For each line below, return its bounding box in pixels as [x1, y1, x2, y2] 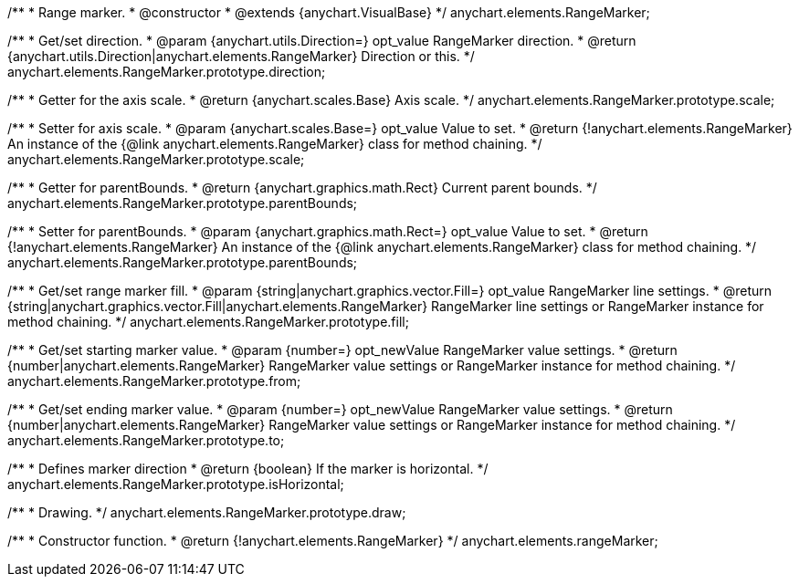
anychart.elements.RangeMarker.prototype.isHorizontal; [7, 476, 344, 492]
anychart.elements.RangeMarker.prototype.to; [7, 433, 285, 448]
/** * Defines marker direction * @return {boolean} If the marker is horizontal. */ [7, 461, 489, 476]
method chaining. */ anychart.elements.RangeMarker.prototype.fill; [7, 314, 409, 329]
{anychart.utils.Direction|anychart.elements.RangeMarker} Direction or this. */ [7, 48, 475, 64]
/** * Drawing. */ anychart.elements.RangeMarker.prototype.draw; [7, 505, 406, 520]
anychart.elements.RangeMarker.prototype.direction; [7, 64, 326, 79]
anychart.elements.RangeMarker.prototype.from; [7, 373, 301, 389]
